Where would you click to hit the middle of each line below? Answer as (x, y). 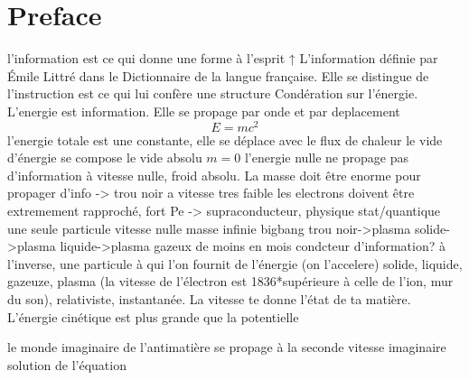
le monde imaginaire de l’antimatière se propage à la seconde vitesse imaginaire (227, 347)
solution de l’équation (67, 364)
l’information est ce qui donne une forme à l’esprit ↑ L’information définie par (223, 58)
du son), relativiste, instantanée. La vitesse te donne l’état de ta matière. (209, 298)
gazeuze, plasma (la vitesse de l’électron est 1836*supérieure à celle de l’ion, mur (230, 281)
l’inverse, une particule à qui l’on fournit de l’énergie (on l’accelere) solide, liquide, (235, 263)
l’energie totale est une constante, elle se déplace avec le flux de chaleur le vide (225, 139)
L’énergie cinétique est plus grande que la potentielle (153, 316)
